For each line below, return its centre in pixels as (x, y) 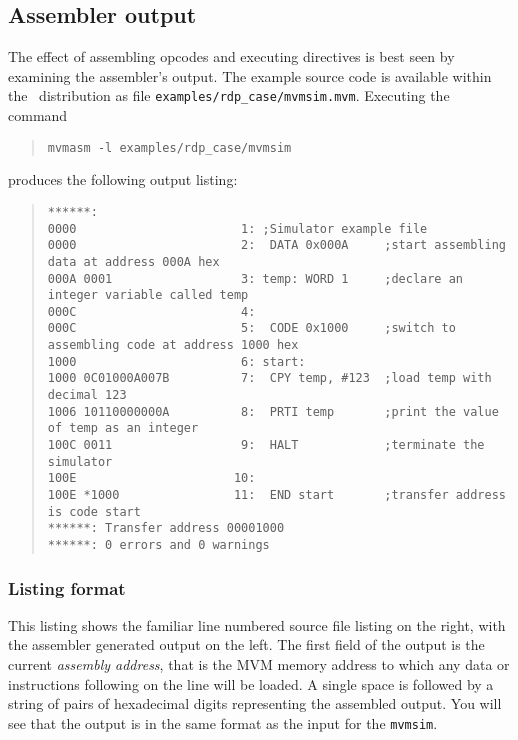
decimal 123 (87, 395)
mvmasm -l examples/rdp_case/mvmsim (169, 147)
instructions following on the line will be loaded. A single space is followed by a (251, 683)
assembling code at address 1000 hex (173, 345)
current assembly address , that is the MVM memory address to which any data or (259, 664)
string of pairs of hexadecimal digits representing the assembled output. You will (255, 703)
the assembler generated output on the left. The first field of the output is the (246, 644)
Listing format (67, 587)
